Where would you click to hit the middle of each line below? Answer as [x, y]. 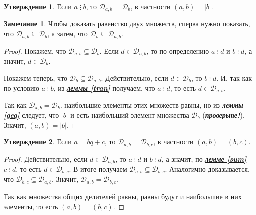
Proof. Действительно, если [46, 159]
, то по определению [178, 51]
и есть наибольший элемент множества [130, 115]
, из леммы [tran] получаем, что [104, 88]
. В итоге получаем [98, 169]
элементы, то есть [31, 206]
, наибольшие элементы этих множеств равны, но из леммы [151, 105]
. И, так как [234, 77]
